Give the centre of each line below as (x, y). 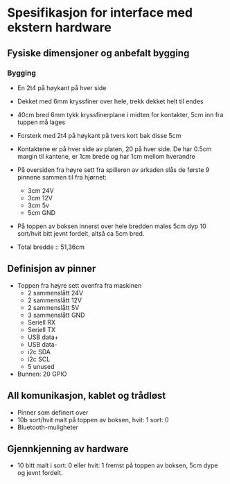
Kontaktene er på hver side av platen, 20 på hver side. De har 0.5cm (114, 149)
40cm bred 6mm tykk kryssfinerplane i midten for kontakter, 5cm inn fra (120, 114)
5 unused (41, 366)
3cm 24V (41, 190)
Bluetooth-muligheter (47, 427)
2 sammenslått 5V (53, 307)
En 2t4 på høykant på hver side (62, 87)
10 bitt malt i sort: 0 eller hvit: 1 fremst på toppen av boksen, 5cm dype (117, 465)
